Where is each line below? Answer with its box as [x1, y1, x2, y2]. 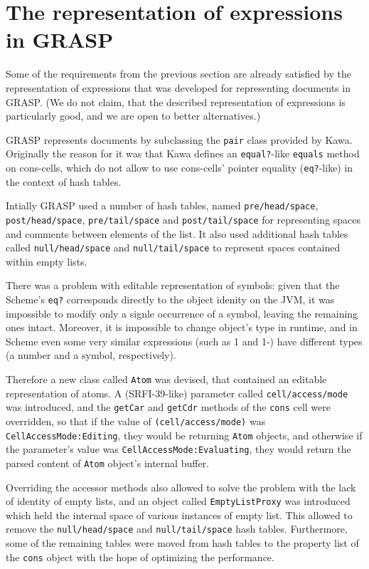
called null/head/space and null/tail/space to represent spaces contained [6, 240, 341, 255]
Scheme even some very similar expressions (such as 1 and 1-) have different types [6, 333, 363, 348]
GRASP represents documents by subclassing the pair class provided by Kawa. [6, 132, 353, 147]
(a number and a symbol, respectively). [6, 348, 176, 362]
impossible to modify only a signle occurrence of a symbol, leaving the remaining [6, 306, 358, 320]
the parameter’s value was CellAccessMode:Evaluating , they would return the [6, 442, 351, 456]
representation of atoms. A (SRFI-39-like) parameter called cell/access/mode [6, 385, 348, 400]
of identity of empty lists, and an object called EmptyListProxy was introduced [6, 494, 351, 508]
